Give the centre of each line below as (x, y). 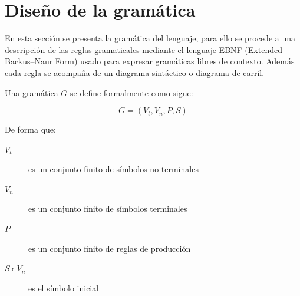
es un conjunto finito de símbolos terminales (108, 208)
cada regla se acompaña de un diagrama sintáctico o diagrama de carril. (135, 72)
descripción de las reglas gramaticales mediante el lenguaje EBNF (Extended (144, 49)
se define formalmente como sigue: (131, 92)
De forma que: (30, 129)
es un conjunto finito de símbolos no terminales (113, 169)
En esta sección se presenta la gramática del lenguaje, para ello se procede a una (150, 38)
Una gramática (32, 92)
